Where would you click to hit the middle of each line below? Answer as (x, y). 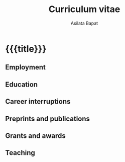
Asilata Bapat (84, 23)
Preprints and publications (48, 118)
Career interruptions (38, 102)
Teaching (20, 153)
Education (22, 84)
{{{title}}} (26, 49)
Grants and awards (36, 136)
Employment (26, 67)
